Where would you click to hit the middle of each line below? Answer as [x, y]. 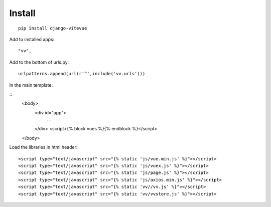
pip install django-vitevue [53, 28]
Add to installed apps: [32, 39]
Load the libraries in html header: [43, 147]
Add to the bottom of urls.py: [39, 62]
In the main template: [31, 85]
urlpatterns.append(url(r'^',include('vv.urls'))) [82, 74]
